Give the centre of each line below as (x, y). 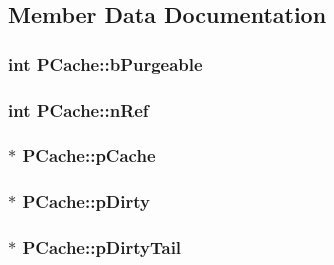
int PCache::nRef (78, 109)
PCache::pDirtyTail (102, 247)
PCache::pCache (89, 155)
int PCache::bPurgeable (105, 63)
